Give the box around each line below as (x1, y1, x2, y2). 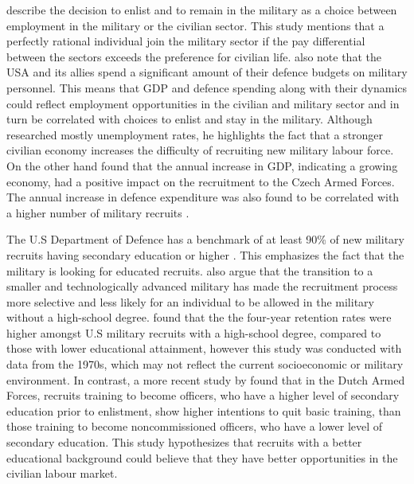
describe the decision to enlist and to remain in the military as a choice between (6, 2, 397, 18)
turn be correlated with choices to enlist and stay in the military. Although (6, 111, 373, 127)
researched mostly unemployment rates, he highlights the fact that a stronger (6, 126, 384, 142)
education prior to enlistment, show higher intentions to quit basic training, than (6, 402, 401, 419)
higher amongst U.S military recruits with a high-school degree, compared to (6, 324, 381, 341)
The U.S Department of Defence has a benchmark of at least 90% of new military (6, 231, 404, 248)
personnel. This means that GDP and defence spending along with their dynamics (6, 79, 408, 96)
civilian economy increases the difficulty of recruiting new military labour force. (6, 142, 394, 158)
